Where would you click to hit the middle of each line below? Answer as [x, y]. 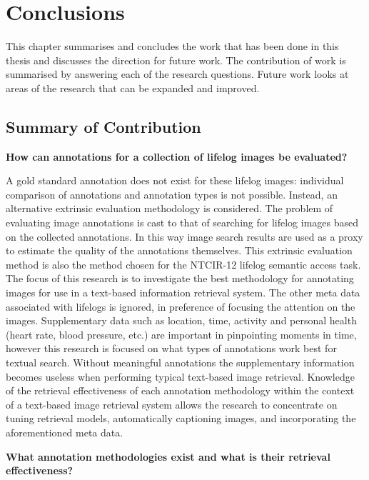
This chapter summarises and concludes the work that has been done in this [172, 46]
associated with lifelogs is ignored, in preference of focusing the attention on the [181, 306]
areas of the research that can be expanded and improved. [133, 87]
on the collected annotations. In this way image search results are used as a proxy [184, 236]
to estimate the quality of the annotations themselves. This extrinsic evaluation [179, 250]
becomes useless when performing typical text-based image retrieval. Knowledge [180, 376]
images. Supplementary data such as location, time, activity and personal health [181, 320]
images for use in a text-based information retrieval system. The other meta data [183, 292]
